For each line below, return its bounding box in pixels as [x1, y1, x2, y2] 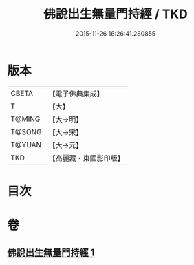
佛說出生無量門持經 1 [7, 247, 95, 259]
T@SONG [10, 127, 43, 136]
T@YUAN [10, 140, 42, 149]
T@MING [10, 114, 41, 124]
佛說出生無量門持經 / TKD [43, 6, 188, 22]
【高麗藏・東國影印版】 [48, 153, 125, 162]
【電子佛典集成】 [48, 89, 105, 98]
